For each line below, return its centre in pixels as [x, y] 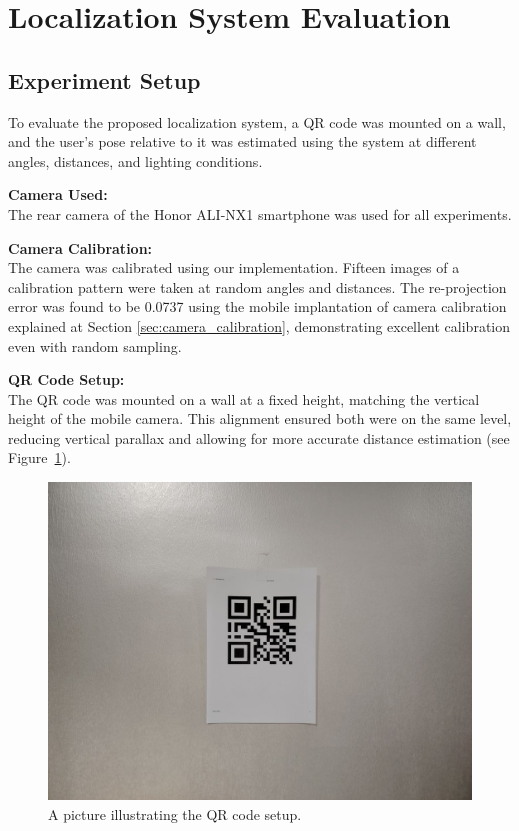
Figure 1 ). [39, 457]
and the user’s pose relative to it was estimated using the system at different [242, 141]
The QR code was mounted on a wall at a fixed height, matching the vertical [244, 398]
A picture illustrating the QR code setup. [175, 813]
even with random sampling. [95, 345]
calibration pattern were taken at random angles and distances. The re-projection [257, 286]
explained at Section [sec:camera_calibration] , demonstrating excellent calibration [259, 325]
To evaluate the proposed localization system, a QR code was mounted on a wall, [257, 121]
